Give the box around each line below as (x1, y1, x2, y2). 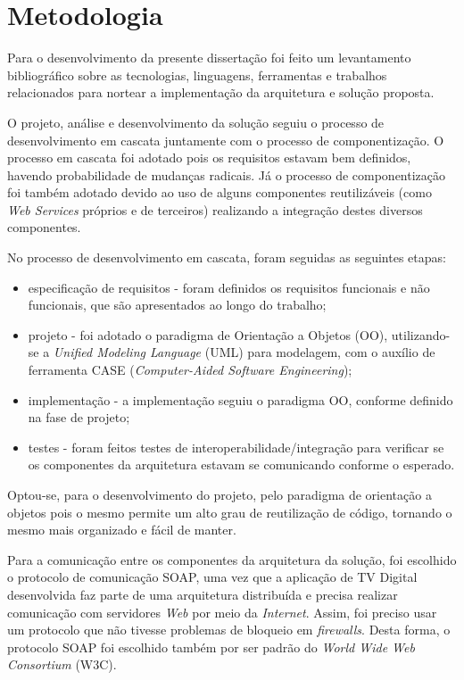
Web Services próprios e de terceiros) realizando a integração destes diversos (7, 200, 423, 219)
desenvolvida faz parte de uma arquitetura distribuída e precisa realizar (7, 585, 398, 603)
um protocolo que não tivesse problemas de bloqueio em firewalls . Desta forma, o (7, 620, 451, 639)
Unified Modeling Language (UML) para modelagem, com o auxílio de (53, 343, 435, 361)
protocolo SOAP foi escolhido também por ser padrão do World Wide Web (7, 637, 415, 656)
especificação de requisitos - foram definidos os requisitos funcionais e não (28, 278, 430, 296)
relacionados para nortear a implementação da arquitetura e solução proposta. (7, 83, 435, 102)
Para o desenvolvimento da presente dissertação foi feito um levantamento (7, 48, 411, 67)
